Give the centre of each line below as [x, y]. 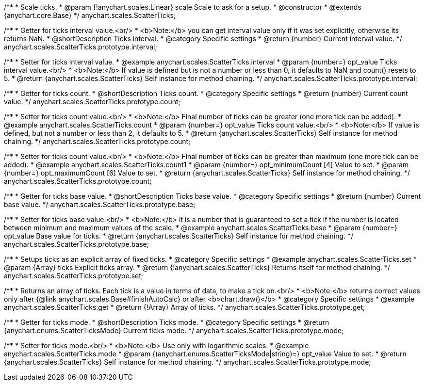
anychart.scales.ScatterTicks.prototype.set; [74, 276]
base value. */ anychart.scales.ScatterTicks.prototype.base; [100, 204]
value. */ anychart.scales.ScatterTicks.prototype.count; [92, 102]
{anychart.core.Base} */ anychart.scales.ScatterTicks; [90, 15]
